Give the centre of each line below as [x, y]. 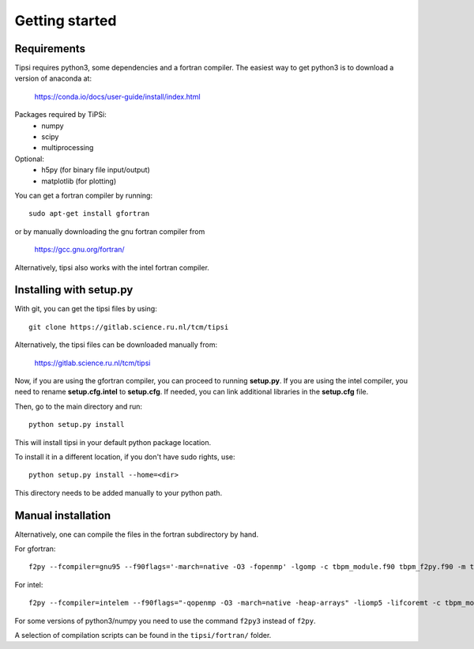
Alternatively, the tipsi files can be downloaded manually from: [116, 345]
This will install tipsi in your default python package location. [113, 442]
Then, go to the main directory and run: [78, 406]
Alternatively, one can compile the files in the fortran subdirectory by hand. [137, 534]
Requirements [50, 49]
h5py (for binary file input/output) [96, 170]
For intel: [29, 584]
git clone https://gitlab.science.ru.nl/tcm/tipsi [129, 327]
